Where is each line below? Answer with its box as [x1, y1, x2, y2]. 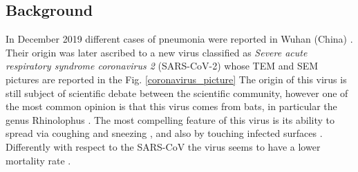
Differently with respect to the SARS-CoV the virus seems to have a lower [6, 139, 321, 153]
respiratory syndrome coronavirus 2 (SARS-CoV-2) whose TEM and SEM [6, 58, 319, 73]
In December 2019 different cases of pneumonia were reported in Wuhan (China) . [6, 32, 353, 46]
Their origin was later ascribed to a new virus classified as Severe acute [6, 45, 308, 59]
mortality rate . [6, 153, 71, 167]
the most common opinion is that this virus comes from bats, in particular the [6, 99, 337, 114]
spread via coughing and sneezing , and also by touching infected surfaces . [6, 126, 323, 140]
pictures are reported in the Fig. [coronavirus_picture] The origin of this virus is [6, 72, 347, 86]
